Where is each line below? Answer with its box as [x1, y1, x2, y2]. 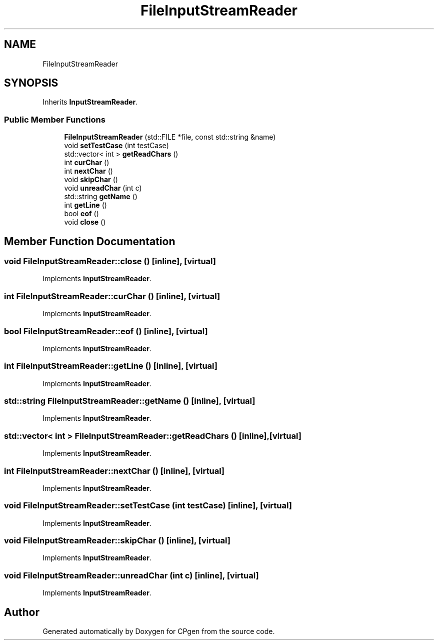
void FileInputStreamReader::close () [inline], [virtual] [4, 256, 216, 267]
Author [4, 605, 39, 618]
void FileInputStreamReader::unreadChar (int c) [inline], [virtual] [4, 570, 259, 580]
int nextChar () [64, 167, 113, 176]
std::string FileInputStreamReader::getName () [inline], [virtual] [4, 396, 255, 406]
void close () [64, 218, 106, 227]
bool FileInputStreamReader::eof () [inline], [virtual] [4, 326, 208, 336]
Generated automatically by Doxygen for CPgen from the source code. [42, 627, 275, 635]
